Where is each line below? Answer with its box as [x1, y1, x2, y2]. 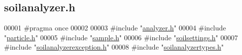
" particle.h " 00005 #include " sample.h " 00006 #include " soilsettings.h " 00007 [4, 32, 238, 42]
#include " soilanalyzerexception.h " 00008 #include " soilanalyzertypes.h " [4, 42, 224, 52]
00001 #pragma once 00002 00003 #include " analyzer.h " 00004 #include [4, 23, 226, 33]
